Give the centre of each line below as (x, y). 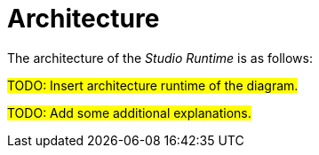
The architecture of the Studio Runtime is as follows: (160, 58)
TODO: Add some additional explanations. (129, 112)
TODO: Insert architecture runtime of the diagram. (153, 85)
